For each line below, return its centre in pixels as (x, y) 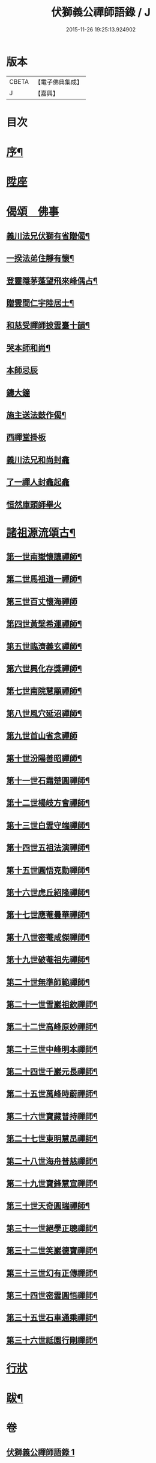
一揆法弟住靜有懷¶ (40, 258)
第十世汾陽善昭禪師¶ (44, 758)
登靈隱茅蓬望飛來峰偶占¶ (52, 281)
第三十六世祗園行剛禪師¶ (52, 1340)
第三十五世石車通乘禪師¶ (52, 1318)
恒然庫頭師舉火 (34, 504)
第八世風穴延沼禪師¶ (44, 713)
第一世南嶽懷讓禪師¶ (44, 557)
